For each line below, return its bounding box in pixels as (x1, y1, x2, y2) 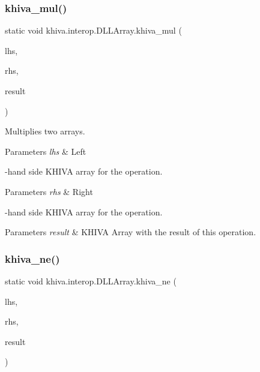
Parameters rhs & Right (5, 185, 93, 197)
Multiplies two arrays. (5, 125, 85, 137)
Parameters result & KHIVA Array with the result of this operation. (5, 226, 256, 238)
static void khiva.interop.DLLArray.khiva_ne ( (5, 274, 177, 287)
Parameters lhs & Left (5, 145, 86, 157)
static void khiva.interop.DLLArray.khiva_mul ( (5, 24, 182, 37)
